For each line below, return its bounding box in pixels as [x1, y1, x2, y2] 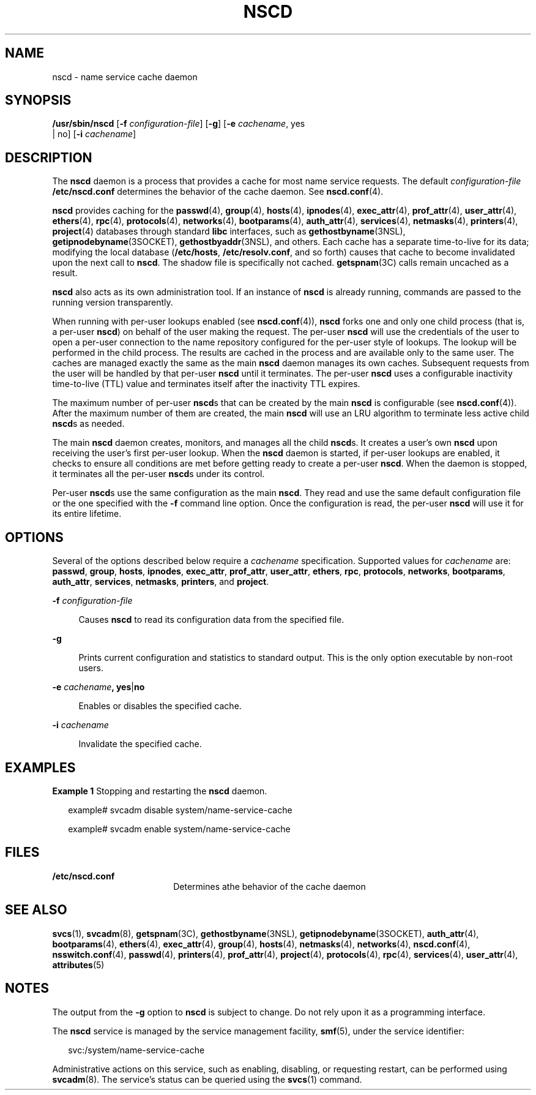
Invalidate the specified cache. [78, 739, 202, 750]
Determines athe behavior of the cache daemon [173, 881, 366, 892]
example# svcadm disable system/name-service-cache [68, 804, 292, 815]
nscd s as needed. [52, 418, 125, 429]
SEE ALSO [5, 902, 67, 918]
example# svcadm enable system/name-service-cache [68, 823, 291, 834]
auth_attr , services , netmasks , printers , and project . [52, 576, 269, 587]
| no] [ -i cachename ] [52, 129, 136, 140]
